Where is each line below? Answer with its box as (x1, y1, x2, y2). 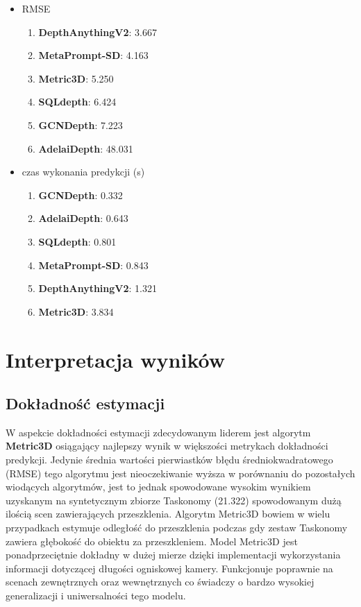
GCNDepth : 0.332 (38, 187, 123, 202)
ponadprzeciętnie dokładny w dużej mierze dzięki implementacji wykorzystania (6, 547, 341, 562)
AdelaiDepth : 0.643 (38, 211, 128, 225)
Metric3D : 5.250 (38, 71, 114, 85)
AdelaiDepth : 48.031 (38, 141, 133, 155)
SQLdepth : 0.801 (38, 234, 117, 248)
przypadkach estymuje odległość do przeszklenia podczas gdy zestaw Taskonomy (6, 520, 348, 535)
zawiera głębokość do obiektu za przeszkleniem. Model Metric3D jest (6, 533, 298, 548)
